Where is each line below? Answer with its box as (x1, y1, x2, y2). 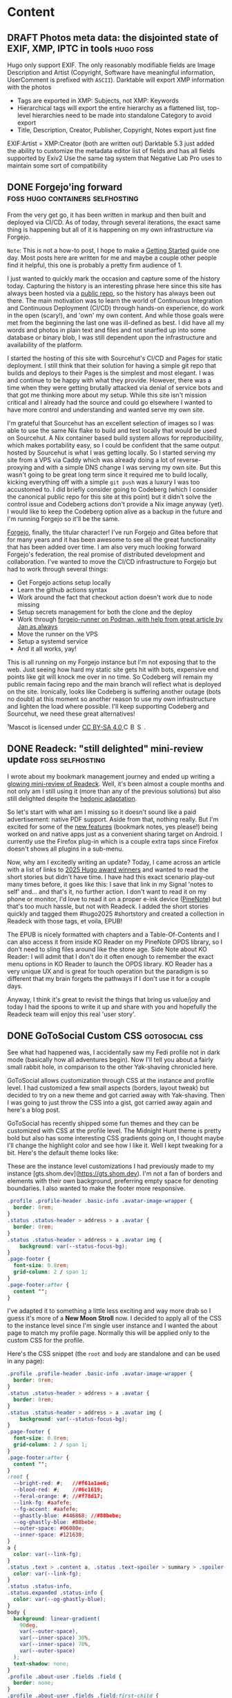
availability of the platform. (7, 340, 83, 348)
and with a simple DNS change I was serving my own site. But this (33, 463, 222, 471)
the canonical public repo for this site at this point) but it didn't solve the (7, 493, 212, 501)
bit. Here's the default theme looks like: (7, 1149, 119, 1157)
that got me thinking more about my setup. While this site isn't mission (7, 391, 207, 399)
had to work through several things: (7, 565, 108, 573)
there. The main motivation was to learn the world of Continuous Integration (7, 296, 223, 305)
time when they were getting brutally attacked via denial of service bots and (7, 383, 223, 391)
